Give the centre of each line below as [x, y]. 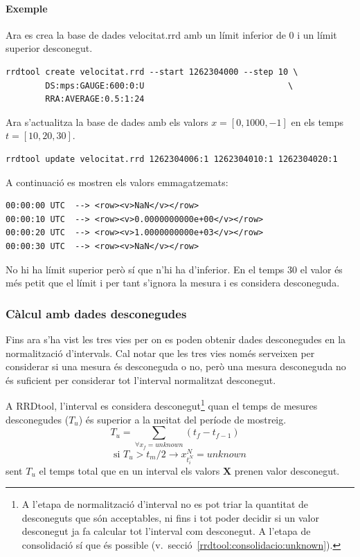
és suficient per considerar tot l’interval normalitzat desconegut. [141, 380]
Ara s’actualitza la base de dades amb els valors [107, 121]
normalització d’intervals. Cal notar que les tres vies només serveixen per [160, 353]
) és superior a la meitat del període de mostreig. [182, 419]
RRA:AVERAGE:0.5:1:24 [95, 99]
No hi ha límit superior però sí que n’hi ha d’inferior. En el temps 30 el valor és [174, 269]
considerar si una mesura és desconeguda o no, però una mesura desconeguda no [176, 366]
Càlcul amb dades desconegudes [96, 313]
